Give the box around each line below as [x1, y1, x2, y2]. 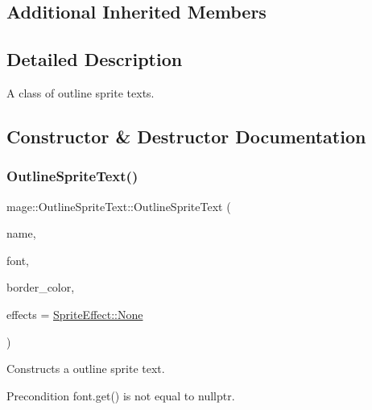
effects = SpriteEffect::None [6, 305, 143, 322]
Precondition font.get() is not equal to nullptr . [6, 387, 235, 404]
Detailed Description [6, 47, 183, 72]
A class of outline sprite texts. [6, 84, 155, 101]
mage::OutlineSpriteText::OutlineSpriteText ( [6, 197, 231, 214]
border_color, [6, 279, 75, 296]
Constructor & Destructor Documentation [6, 123, 366, 148]
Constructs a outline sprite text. [6, 360, 165, 377]
